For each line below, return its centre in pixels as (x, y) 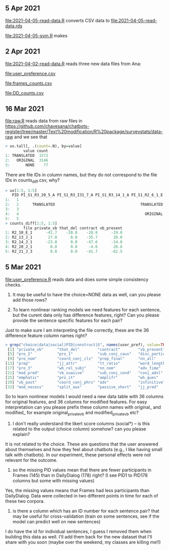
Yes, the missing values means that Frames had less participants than (77, 490)
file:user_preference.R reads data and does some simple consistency (77, 279)
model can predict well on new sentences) (56, 522)
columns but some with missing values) (53, 481)
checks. (13, 285)
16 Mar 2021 (25, 109)
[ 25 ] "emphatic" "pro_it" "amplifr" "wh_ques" (82, 377)
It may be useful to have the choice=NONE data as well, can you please (87, 294)
